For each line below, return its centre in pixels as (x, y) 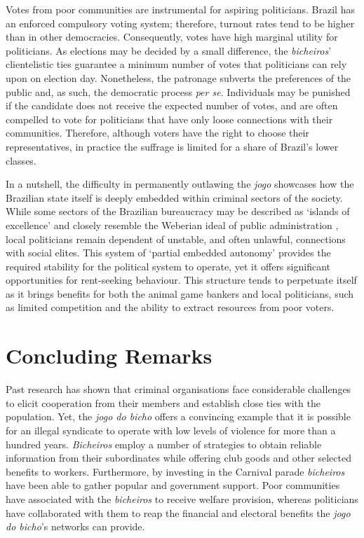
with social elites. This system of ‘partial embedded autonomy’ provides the (168, 253)
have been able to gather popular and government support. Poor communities (173, 485)
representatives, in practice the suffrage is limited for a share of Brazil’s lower (172, 146)
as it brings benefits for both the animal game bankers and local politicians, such (180, 293)
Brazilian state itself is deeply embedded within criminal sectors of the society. (174, 197)
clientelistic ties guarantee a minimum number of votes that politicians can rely (176, 64)
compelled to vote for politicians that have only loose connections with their (169, 119)
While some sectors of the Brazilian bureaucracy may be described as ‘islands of (178, 211)
